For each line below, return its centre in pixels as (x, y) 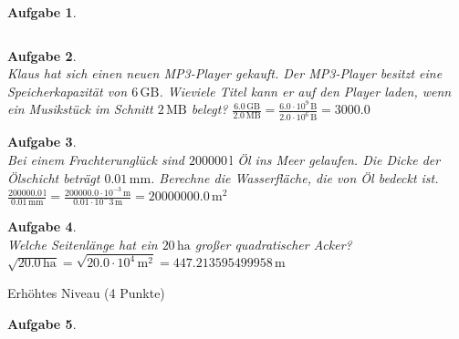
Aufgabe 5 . (42, 323)
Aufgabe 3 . (42, 142)
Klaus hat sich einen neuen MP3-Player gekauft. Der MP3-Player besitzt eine (225, 73)
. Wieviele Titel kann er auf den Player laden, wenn (305, 91)
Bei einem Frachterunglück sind (96, 159)
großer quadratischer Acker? (273, 244)
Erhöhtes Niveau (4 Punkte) (86, 293)
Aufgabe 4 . (42, 226)
